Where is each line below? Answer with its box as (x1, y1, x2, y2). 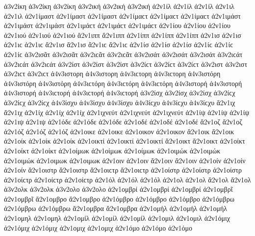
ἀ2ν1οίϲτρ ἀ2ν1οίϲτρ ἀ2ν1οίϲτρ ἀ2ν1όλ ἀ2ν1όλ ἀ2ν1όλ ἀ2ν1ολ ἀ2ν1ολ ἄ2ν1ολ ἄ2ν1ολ (4, 174, 251, 184)
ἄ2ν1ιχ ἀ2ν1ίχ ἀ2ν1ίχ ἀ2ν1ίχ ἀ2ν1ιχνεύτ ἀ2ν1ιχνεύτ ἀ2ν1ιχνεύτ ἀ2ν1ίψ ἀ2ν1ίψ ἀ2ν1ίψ (4, 107, 250, 117)
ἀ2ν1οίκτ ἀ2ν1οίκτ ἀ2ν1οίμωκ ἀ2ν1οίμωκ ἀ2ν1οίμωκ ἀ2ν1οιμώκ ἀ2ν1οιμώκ (4, 145, 221, 155)
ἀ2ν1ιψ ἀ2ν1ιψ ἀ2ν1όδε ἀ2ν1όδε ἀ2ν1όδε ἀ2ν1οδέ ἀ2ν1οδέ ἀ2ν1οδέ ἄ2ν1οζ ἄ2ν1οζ (4, 117, 243, 127)
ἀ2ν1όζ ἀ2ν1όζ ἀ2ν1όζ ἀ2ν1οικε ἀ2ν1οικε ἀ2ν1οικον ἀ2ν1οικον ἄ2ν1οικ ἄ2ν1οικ (4, 126, 234, 136)
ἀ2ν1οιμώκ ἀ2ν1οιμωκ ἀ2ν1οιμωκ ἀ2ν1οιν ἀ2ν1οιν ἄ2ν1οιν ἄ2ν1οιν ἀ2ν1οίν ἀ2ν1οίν (4, 155, 246, 165)
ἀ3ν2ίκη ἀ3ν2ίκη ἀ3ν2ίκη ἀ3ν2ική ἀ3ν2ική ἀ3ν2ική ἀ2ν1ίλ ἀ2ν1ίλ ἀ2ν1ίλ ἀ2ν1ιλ (4, 1, 234, 11)
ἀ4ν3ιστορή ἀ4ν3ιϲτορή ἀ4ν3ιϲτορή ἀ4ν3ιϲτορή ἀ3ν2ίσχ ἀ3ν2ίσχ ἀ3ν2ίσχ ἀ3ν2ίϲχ (4, 88, 235, 98)
